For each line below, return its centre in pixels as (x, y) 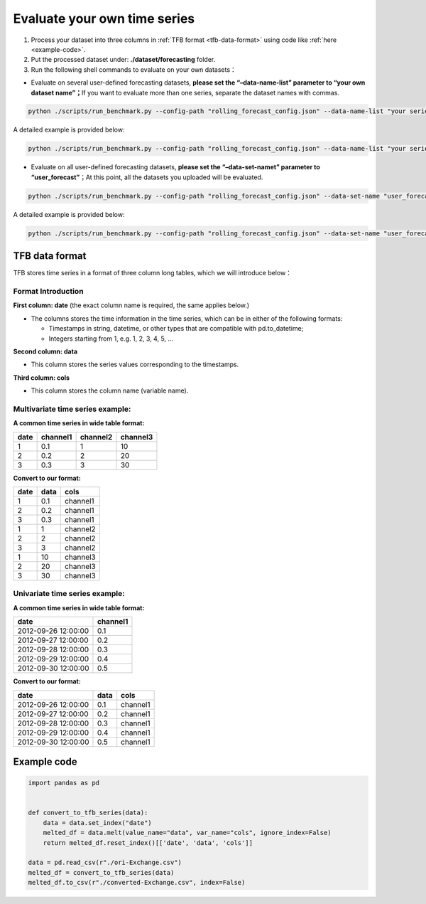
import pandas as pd (64, 783)
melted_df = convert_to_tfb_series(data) (101, 872)
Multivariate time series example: (72, 409)
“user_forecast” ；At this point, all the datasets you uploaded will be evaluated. (147, 177)
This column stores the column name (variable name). (110, 390)
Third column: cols (42, 378)
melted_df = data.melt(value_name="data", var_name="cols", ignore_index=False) (187, 833)
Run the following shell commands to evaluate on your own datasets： (134, 69)
